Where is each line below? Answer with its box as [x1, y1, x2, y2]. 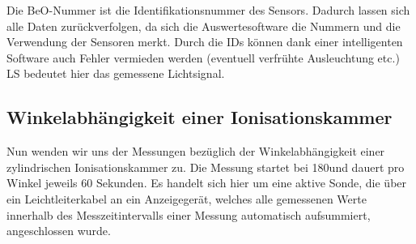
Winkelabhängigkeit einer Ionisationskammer [6, 105, 393, 130]
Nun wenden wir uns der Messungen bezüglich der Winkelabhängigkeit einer [6, 143, 385, 160]
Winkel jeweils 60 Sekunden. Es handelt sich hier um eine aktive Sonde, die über [6, 174, 407, 191]
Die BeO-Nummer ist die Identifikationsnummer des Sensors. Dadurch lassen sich [6, 2, 410, 18]
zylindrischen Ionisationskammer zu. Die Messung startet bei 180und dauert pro [6, 158, 405, 175]
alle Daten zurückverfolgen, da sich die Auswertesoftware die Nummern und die [6, 17, 401, 34]
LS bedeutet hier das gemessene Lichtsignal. [6, 65, 225, 82]
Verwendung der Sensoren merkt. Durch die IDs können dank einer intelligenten [6, 33, 403, 50]
